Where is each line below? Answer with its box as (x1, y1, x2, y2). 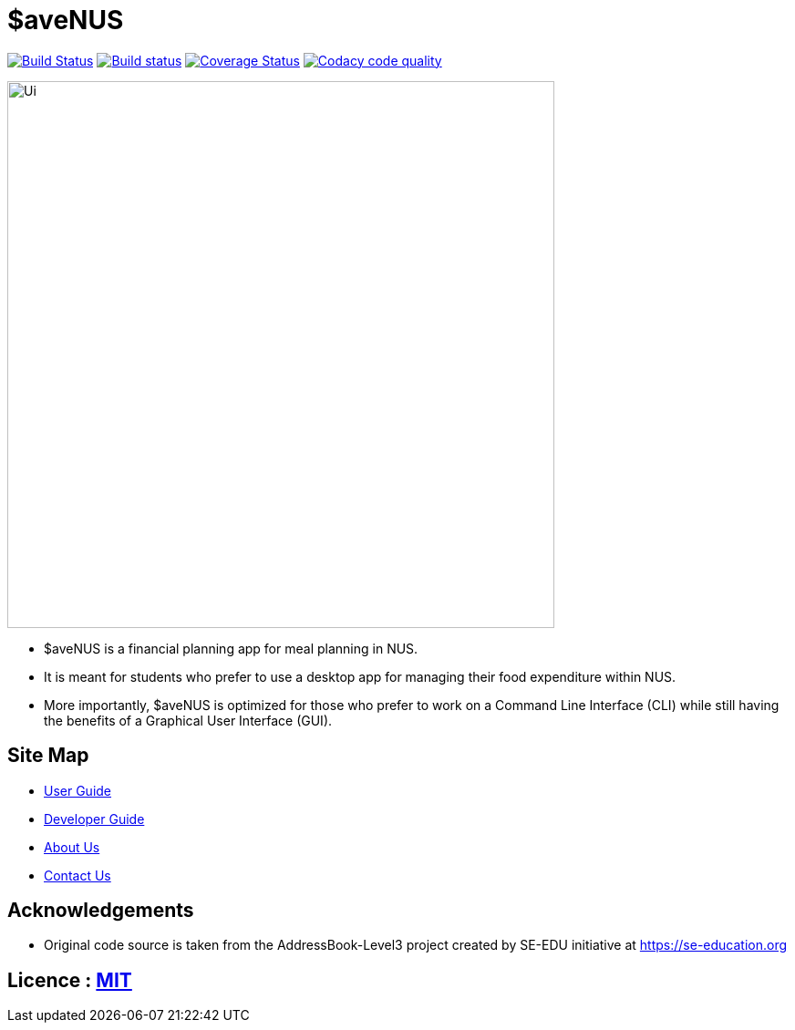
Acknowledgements (7, 899, 194, 922)
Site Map (7, 744, 89, 767)
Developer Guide (44, 810, 145, 827)
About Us (44, 839, 100, 855)
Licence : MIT (7, 968, 132, 992)
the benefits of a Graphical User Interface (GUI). (44, 712, 333, 728)
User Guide (44, 782, 112, 798)
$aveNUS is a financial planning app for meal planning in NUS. (44, 640, 418, 656)
